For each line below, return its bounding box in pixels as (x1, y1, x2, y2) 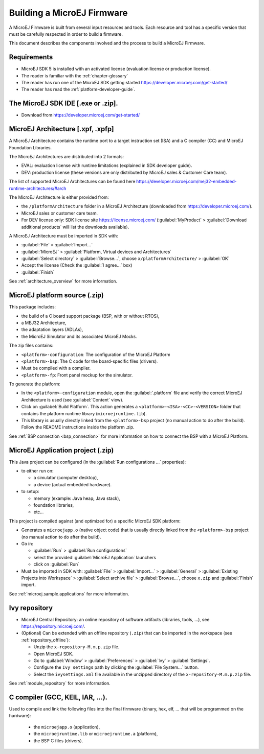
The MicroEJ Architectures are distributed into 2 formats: (9, 154, 124, 159)
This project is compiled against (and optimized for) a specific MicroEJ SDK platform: (9, 518, 181, 524)
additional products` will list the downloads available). (21, 224, 129, 230)
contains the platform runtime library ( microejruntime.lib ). (21, 410, 147, 416)
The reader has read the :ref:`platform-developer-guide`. (21, 86, 135, 93)
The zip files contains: (9, 343, 54, 349)
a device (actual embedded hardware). (33, 481, 112, 487)
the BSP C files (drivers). (33, 737, 83, 744)
